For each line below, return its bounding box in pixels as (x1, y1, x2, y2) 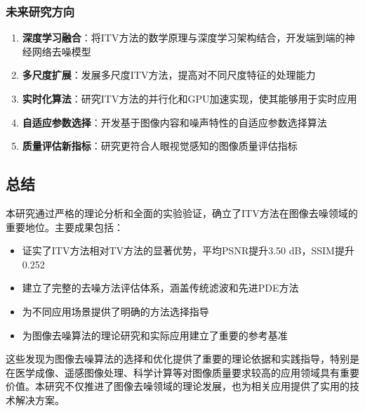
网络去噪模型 (32, 44, 91, 58)
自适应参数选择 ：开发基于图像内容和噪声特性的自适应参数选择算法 (22, 115, 327, 129)
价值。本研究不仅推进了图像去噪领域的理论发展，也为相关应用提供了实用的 (6, 379, 350, 393)
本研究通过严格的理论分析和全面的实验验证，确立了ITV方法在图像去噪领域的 (6, 205, 358, 220)
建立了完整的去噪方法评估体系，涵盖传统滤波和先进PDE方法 (22, 280, 299, 295)
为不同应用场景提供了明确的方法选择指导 (22, 304, 209, 318)
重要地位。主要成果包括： (6, 219, 124, 234)
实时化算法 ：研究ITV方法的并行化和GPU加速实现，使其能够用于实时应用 (22, 91, 357, 105)
